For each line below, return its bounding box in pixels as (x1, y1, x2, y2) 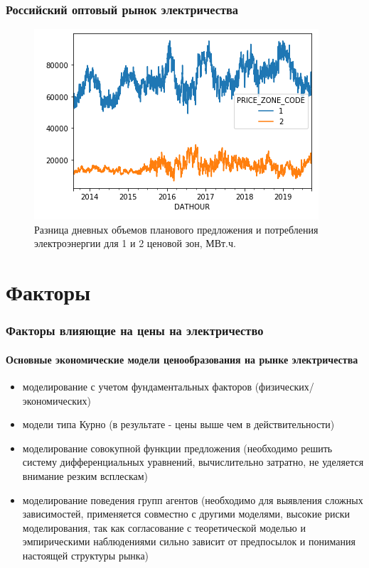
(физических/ (255, 379, 314, 394)
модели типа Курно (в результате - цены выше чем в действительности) (22, 417, 335, 432)
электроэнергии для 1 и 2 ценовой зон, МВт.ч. (34, 236, 236, 251)
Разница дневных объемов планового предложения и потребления (34, 222, 319, 236)
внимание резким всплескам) (22, 468, 149, 483)
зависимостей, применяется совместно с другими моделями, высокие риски (22, 506, 351, 521)
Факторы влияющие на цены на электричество (6, 322, 264, 339)
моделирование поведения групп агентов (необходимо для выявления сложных (22, 492, 363, 507)
